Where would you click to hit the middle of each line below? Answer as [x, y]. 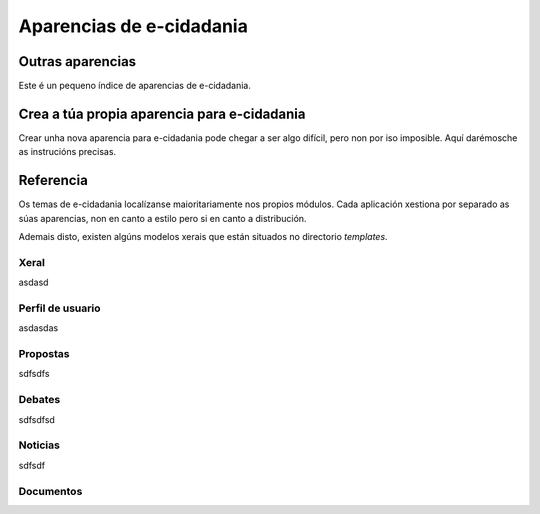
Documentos [50, 491]
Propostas [44, 354]
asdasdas [38, 328]
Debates [39, 400]
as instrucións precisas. [67, 152]
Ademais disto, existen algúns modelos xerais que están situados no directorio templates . [203, 237]
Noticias [39, 445]
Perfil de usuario [59, 308]
